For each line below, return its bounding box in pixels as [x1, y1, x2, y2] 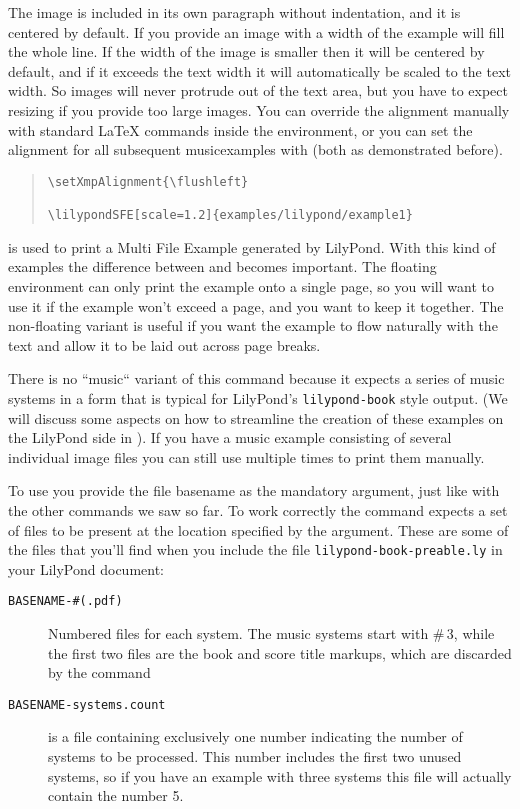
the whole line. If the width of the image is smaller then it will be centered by [8, 41, 485, 62]
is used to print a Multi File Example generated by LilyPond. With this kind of [8, 236, 496, 257]
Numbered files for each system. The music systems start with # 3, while [48, 623, 495, 643]
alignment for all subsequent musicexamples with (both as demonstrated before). [8, 139, 503, 160]
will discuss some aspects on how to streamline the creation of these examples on [8, 407, 504, 428]
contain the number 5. [48, 785, 184, 806]
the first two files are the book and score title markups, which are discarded [48, 642, 512, 663]
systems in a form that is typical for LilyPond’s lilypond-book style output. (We [8, 387, 508, 408]
